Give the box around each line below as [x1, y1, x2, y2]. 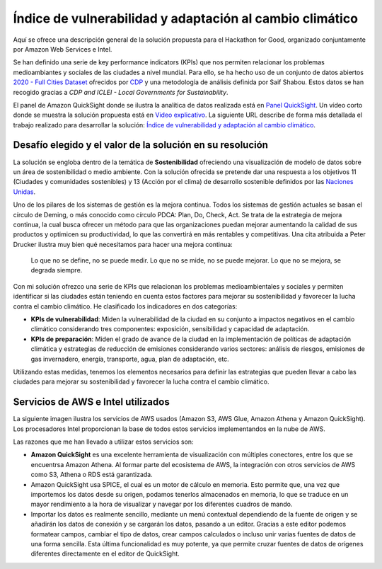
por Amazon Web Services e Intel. [13, 45, 112, 53]
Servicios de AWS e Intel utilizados [13, 396, 170, 408]
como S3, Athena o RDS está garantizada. [30, 471, 153, 479]
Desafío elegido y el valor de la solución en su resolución [13, 139, 269, 151]
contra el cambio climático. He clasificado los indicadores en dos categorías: [13, 301, 238, 311]
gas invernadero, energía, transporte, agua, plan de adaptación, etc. [30, 355, 229, 363]
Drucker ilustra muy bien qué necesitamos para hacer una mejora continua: [13, 240, 233, 248]
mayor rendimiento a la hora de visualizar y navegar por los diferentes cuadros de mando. [30, 500, 293, 509]
